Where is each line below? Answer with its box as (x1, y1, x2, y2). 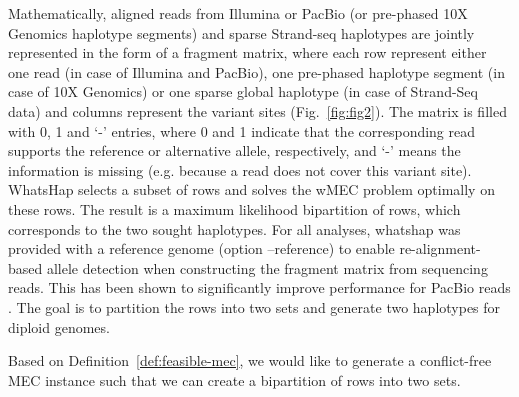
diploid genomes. (8, 316, 110, 337)
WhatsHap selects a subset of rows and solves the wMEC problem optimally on (8, 179, 495, 200)
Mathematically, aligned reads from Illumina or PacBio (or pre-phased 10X (8, 3, 468, 23)
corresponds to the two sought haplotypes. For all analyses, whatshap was (8, 218, 461, 239)
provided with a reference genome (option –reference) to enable (8, 238, 395, 259)
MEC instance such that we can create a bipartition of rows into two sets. (8, 369, 461, 390)
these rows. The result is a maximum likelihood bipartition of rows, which (8, 198, 461, 219)
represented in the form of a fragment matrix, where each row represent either (8, 42, 487, 63)
